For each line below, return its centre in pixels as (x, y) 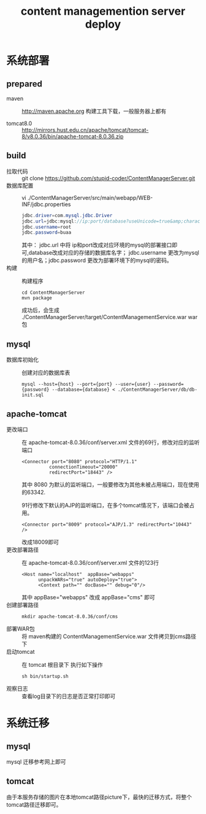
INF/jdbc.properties (46, 204)
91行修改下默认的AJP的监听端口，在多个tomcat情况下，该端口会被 (105, 505)
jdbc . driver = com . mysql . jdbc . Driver (67, 215)
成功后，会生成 (40, 310)
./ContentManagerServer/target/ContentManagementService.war (104, 317)
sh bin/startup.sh (45, 676)
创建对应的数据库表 (46, 373)
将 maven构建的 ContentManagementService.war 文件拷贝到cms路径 (109, 636)
